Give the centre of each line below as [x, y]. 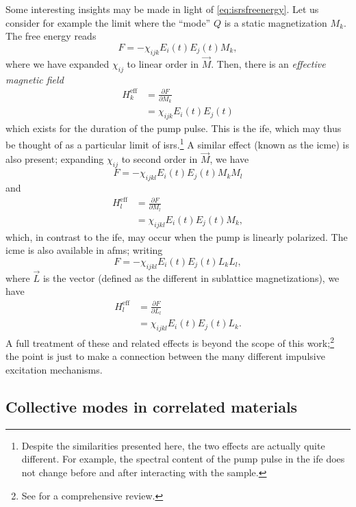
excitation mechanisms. [54, 369]
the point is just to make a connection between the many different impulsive [165, 356]
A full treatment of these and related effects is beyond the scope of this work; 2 [170, 342]
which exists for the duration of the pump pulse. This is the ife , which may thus [174, 128]
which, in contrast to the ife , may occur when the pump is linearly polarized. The [177, 236]
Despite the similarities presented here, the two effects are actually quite [173, 445]
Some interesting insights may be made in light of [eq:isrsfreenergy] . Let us [162, 9]
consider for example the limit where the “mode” [108, 22]
